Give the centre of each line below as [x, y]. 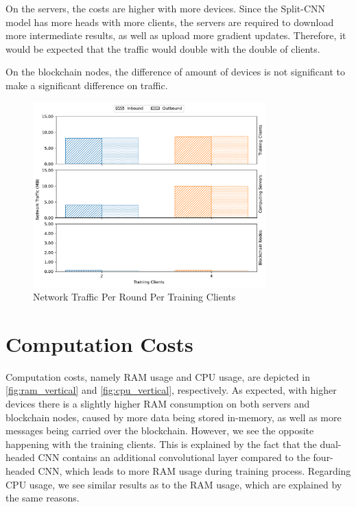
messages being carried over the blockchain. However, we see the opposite [160, 431]
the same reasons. [43, 498]
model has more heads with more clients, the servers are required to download [170, 22]
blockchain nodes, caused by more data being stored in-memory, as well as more [174, 417]
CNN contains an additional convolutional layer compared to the [174, 457]
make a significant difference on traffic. [87, 85]
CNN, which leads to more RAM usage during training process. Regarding [194, 470]
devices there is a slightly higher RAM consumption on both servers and [158, 404]
